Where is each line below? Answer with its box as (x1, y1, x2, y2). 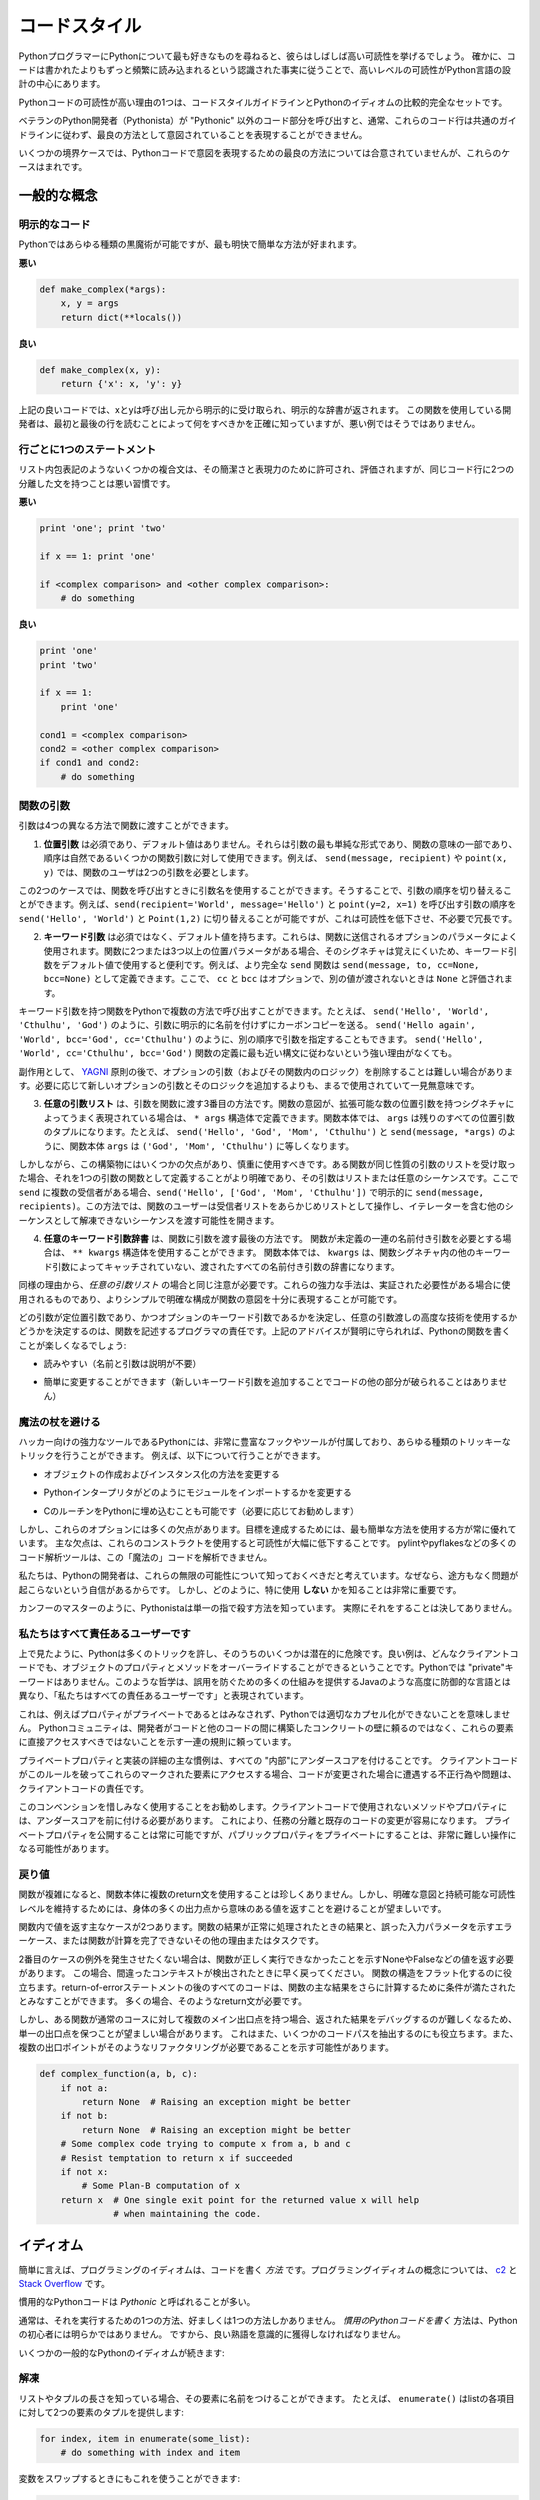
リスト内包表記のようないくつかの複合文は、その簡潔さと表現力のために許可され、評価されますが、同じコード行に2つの (18, 463, 515, 475)
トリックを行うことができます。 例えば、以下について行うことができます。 (18, 1450, 326, 1462)
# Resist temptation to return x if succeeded (60, 2152, 294, 2164)
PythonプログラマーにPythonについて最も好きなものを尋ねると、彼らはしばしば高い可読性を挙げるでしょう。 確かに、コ (18, 50, 516, 62)
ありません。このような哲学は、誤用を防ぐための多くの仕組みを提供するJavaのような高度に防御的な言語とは (61, 1675, 511, 1687)
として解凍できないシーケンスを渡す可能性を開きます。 (53, 1214, 280, 1226)
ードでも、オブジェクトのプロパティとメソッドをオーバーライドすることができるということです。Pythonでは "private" (18, 1661, 505, 1674)
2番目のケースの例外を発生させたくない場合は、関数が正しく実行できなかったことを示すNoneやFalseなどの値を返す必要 (18, 1953, 514, 1965)
